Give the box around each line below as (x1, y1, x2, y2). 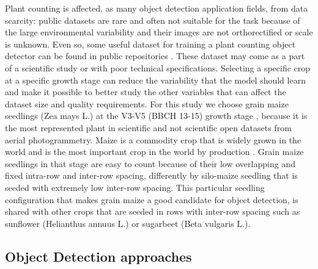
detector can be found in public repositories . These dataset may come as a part (5, 49, 305, 62)
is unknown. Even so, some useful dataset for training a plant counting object (5, 37, 296, 50)
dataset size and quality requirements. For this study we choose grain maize (5, 97, 289, 110)
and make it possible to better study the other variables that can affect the (5, 85, 286, 98)
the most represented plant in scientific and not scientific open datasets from (5, 121, 292, 134)
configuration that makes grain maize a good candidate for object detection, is (5, 193, 298, 206)
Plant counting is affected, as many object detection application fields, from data (5, 2, 308, 14)
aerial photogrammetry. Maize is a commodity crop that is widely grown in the (5, 133, 301, 146)
